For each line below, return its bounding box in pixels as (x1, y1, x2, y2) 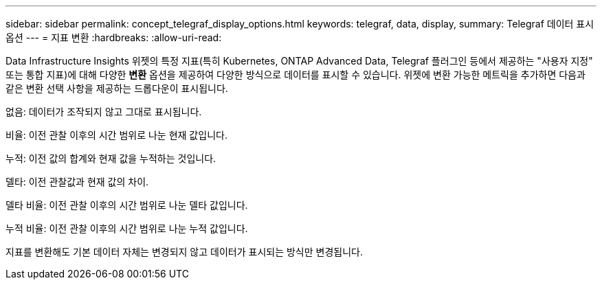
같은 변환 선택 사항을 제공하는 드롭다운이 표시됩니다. (5, 82, 228, 94)
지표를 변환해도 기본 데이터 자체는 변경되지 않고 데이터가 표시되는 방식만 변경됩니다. (5, 246, 363, 258)
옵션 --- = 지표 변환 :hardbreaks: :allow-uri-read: (5, 32, 222, 43)
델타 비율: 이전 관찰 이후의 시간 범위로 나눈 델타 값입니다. (5, 199, 248, 211)
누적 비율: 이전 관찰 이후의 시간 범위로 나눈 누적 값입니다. (5, 223, 248, 234)
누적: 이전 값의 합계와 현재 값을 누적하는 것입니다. (5, 152, 216, 164)
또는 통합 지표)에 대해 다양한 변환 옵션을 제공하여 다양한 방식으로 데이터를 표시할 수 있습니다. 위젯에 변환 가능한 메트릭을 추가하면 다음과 (5, 69, 586, 80)
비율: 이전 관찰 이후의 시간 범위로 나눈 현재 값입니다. (5, 129, 227, 141)
